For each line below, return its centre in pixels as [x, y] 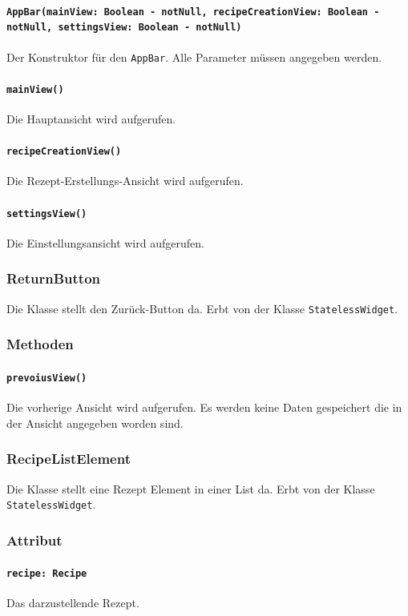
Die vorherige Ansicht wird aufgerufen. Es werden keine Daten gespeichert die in [204, 407]
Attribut [34, 540]
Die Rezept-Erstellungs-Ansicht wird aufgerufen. [125, 181]
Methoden [40, 344]
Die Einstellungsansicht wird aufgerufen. [105, 242]
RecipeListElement [69, 459]
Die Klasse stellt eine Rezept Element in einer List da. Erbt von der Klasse [191, 488]
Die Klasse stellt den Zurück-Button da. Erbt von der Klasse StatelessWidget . [202, 308]
